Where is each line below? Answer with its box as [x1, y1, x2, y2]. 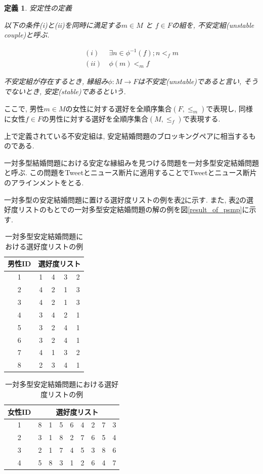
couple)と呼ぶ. [4, 29, 50, 40]
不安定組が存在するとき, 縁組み [4, 76, 108, 87]
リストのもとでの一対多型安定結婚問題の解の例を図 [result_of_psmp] [18, 204, 242, 215]
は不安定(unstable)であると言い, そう [138, 76, 258, 87]
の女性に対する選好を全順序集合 [65, 103, 172, 113]
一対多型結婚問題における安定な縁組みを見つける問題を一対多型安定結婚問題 [4, 157, 259, 168]
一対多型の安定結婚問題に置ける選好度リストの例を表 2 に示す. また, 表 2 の [4, 194, 247, 205]
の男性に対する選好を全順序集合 [41, 113, 148, 124]
